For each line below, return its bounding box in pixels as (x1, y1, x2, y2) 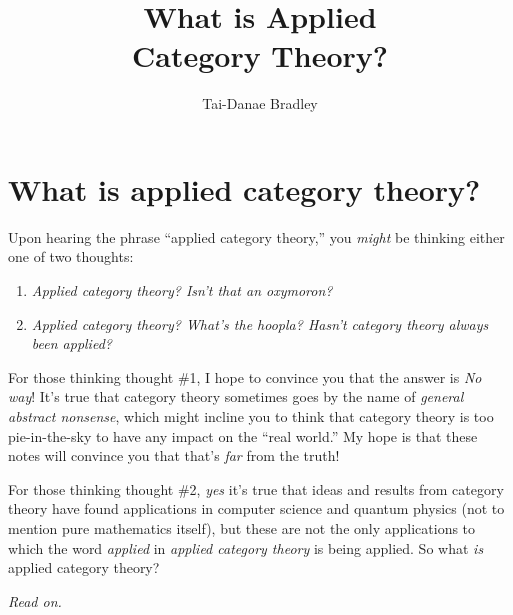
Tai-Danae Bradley (202, 93, 318, 114)
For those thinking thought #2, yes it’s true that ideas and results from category (8, 478, 504, 499)
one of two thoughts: (8, 246, 134, 267)
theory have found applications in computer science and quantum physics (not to (8, 498, 505, 519)
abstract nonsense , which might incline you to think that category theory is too (8, 406, 494, 426)
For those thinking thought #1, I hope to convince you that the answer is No (8, 366, 482, 387)
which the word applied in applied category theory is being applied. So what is (8, 537, 484, 558)
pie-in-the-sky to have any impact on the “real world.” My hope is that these (8, 425, 478, 446)
